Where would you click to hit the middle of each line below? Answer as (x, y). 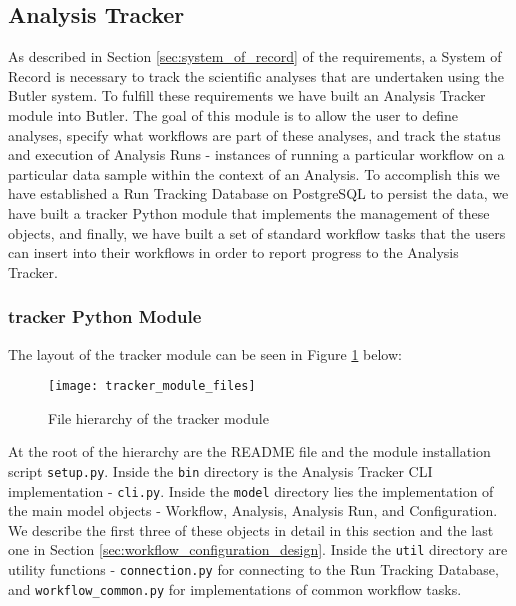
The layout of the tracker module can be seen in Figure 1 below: (205, 353)
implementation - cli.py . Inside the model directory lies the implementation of (251, 490)
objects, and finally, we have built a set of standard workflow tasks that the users (257, 232)
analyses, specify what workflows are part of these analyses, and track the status (254, 134)
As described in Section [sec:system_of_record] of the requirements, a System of (255, 56)
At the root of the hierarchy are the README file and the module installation (249, 451)
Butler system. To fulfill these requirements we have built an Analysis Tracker (247, 95)
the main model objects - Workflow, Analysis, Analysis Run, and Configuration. (253, 510)
